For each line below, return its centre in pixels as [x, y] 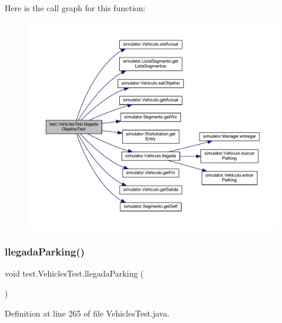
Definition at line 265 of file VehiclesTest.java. [87, 313]
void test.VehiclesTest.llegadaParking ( [74, 273]
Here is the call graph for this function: [75, 8]
